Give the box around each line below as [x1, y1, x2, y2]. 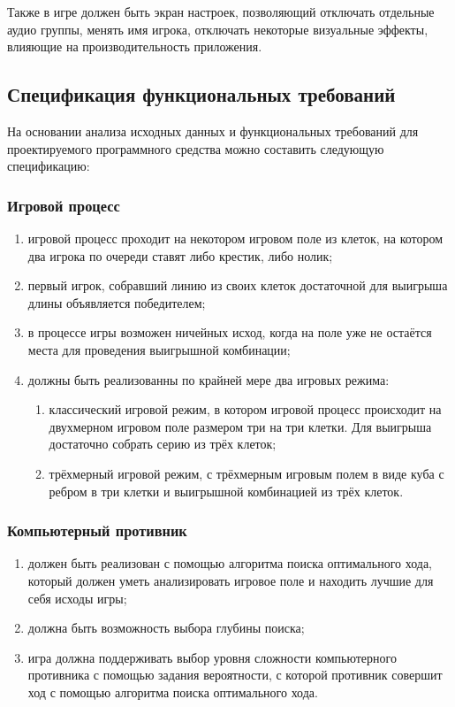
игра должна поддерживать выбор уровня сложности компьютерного [27, 648, 397, 666]
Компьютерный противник [7, 519, 187, 542]
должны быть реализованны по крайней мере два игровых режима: [27, 370, 390, 388]
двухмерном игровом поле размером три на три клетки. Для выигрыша [49, 417, 432, 435]
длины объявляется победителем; [27, 293, 206, 311]
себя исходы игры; [27, 588, 127, 607]
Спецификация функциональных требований [7, 81, 396, 108]
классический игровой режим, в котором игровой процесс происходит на [49, 400, 442, 419]
